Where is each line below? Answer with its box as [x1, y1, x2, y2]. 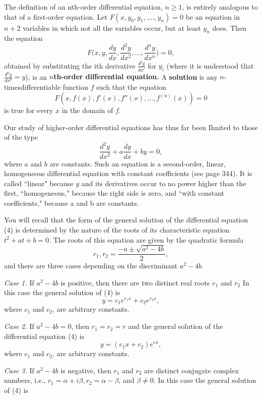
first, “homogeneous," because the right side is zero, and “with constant [4, 188, 225, 198]
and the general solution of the [128, 321, 223, 331]
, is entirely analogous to [182, 2, 258, 12]
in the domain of [61, 105, 113, 116]
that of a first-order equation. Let [4, 11, 107, 22]
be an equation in [185, 11, 240, 22]
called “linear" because [4, 178, 74, 188]
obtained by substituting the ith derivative [4, 60, 136, 71]
